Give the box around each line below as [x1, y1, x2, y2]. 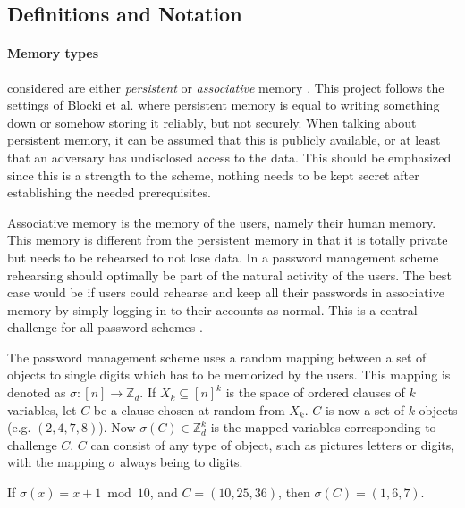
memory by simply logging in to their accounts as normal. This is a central [7, 300, 418, 319]
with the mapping [7, 453, 105, 471]
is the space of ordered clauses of [225, 383, 405, 402]
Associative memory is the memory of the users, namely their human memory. [7, 212, 436, 231]
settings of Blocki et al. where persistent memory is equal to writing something [7, 96, 440, 114]
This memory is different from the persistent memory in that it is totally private [7, 230, 448, 249]
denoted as [7, 383, 66, 402]
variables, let [7, 400, 77, 419]
